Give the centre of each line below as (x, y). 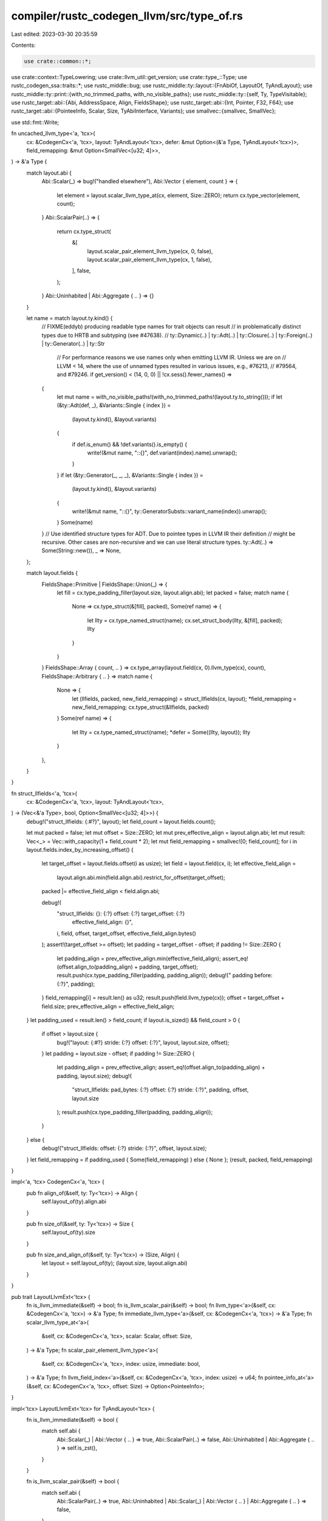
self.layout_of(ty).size (68, 1233)
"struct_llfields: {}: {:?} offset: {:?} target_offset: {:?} (121, 913)
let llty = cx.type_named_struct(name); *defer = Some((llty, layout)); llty (161, 732)
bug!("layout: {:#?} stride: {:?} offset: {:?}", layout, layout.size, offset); (143, 1042)
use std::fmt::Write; (35, 122)
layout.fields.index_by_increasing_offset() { (80, 850)
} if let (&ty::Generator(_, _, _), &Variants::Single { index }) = (130, 475)
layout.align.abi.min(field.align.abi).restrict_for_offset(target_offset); (141, 877)
